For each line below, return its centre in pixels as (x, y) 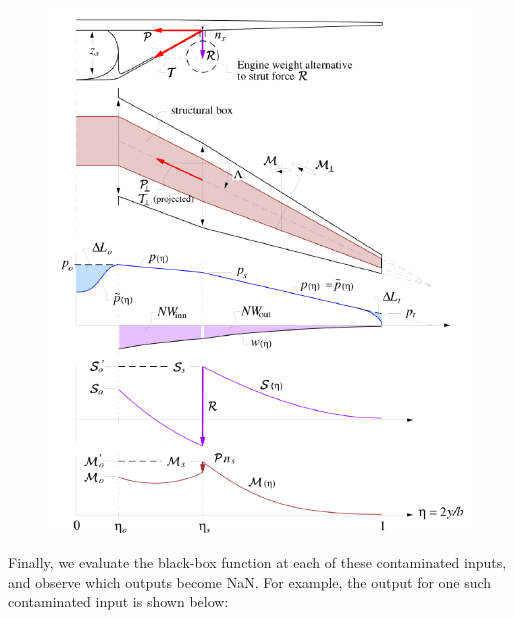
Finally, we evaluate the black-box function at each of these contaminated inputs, (257, 562)
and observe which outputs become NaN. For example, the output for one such (250, 581)
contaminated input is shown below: (118, 601)
